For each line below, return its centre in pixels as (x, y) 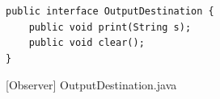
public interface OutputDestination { (110, 11)
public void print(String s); (110, 27)
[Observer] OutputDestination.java (91, 85)
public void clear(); (87, 43)
